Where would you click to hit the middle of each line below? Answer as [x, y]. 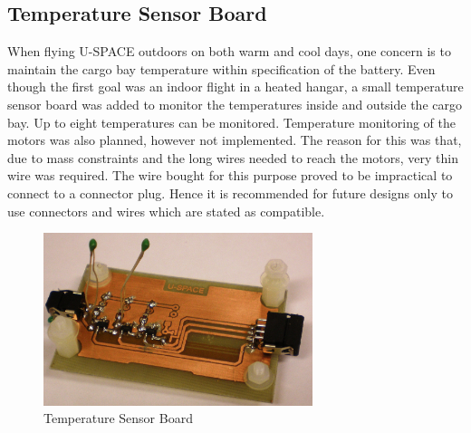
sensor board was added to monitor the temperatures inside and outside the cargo [235, 104]
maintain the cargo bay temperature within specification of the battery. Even [221, 68]
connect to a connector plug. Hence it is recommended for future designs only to [230, 192]
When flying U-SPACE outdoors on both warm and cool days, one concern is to [229, 51]
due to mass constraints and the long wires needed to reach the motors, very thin [233, 157]
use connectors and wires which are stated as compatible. [166, 211]
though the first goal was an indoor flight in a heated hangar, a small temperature [235, 87]
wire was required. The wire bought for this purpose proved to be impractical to [230, 175]
